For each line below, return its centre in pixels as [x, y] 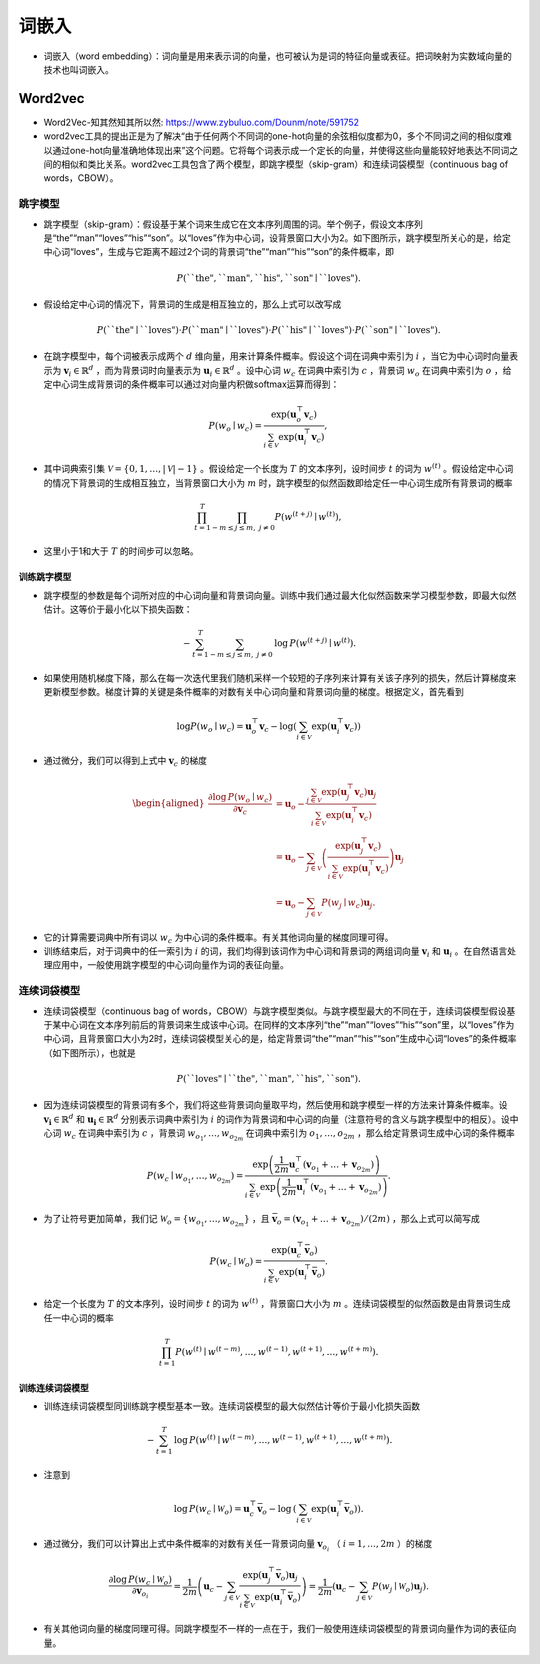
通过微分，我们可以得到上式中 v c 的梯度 [125, 762]
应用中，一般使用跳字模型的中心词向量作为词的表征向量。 [170, 965]
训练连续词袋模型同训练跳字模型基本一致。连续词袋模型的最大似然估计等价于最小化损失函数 [231, 1406]
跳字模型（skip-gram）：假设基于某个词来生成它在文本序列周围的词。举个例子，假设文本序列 [233, 224]
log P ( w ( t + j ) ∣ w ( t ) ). [315, 642]
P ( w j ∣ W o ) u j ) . [400, 1587]
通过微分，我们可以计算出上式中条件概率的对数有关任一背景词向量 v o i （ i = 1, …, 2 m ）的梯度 [238, 1545]
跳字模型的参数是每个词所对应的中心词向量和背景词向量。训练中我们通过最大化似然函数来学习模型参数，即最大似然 [280, 595]
